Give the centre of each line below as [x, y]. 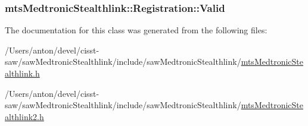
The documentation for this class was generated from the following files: [136, 30]
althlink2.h [24, 116]
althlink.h [22, 73]
